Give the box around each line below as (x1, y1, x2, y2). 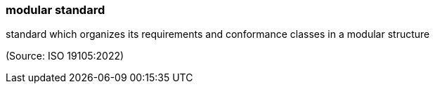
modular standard (6, 3, 105, 17)
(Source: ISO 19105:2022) (6, 50, 124, 62)
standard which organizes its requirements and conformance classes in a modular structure (6, 28, 430, 41)
